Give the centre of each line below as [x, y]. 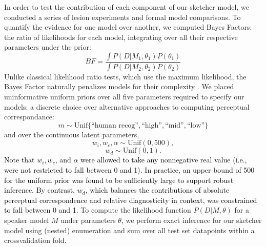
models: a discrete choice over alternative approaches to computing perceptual [127, 106]
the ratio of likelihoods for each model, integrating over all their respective [121, 37]
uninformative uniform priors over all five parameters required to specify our [124, 97]
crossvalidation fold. [35, 240]
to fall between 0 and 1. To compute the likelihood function [98, 210]
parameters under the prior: [48, 47]
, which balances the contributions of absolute [157, 190]
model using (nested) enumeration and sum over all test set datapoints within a [129, 230]
